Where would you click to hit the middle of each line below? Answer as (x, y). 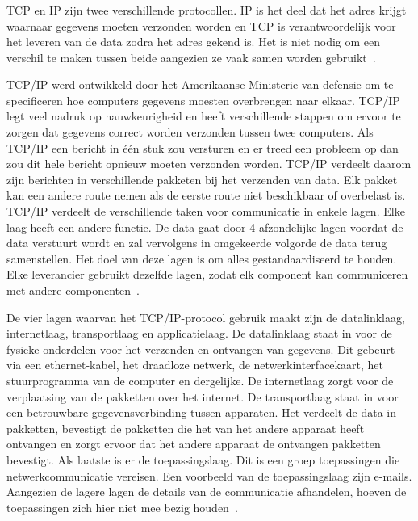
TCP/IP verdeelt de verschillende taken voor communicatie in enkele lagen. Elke (206, 211)
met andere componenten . (73, 290)
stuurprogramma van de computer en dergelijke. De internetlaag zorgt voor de (200, 380)
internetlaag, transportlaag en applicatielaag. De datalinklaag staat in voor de (199, 333)
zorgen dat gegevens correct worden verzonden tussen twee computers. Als (190, 132)
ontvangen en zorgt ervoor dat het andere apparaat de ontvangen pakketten (194, 444)
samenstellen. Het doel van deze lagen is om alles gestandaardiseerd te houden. (202, 258)
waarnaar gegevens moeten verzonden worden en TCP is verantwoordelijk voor (201, 25)
